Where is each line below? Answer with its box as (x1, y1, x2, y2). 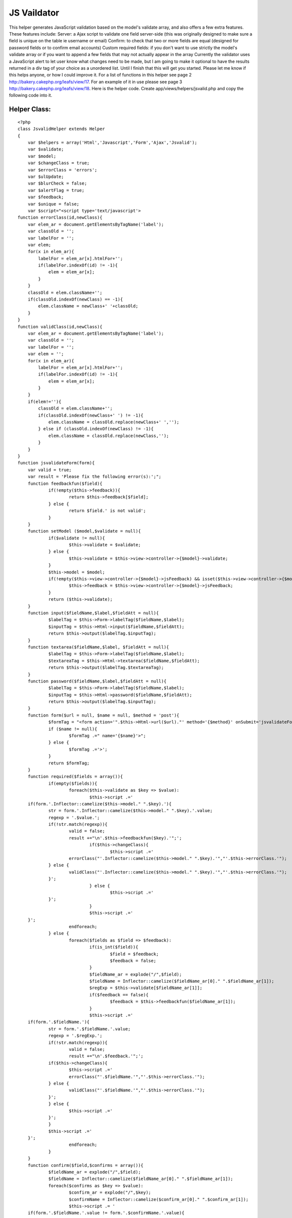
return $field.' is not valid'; (69, 508, 146, 514)
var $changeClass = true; (27, 160, 90, 166)
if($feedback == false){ (89, 992, 148, 997)
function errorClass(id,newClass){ (18, 215, 103, 220)
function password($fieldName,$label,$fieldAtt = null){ (27, 678, 166, 684)
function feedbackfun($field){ (27, 480, 103, 486)
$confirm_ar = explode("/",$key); (69, 1190, 151, 1196)
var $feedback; (27, 194, 64, 200)
